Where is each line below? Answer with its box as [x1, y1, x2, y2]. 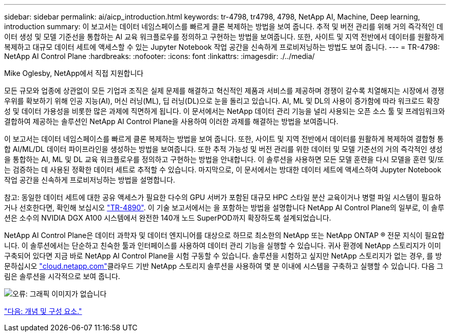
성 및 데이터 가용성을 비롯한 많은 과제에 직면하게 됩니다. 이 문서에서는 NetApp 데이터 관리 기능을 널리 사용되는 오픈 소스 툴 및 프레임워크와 [4, 107, 445, 115]
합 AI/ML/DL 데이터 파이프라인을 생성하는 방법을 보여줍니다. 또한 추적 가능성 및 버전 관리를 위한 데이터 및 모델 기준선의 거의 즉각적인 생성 [4, 145, 443, 153]
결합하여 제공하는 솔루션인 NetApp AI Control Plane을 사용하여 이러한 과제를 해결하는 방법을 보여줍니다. [4, 117, 339, 126]
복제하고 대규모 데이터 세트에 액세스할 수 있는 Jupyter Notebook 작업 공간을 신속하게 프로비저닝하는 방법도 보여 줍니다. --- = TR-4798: [4, 43, 440, 51]
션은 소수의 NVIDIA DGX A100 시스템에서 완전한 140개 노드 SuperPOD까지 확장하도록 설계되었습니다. [4, 213, 331, 222]
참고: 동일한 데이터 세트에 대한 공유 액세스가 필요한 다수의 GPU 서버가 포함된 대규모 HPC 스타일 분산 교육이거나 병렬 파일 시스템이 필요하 [4, 193, 441, 202]
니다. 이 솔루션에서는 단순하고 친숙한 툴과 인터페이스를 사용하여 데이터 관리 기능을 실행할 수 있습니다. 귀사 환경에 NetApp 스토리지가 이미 [4, 241, 441, 250]
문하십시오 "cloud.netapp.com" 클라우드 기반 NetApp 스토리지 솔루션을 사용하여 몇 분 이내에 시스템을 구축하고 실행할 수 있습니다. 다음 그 [4, 262, 443, 270]
